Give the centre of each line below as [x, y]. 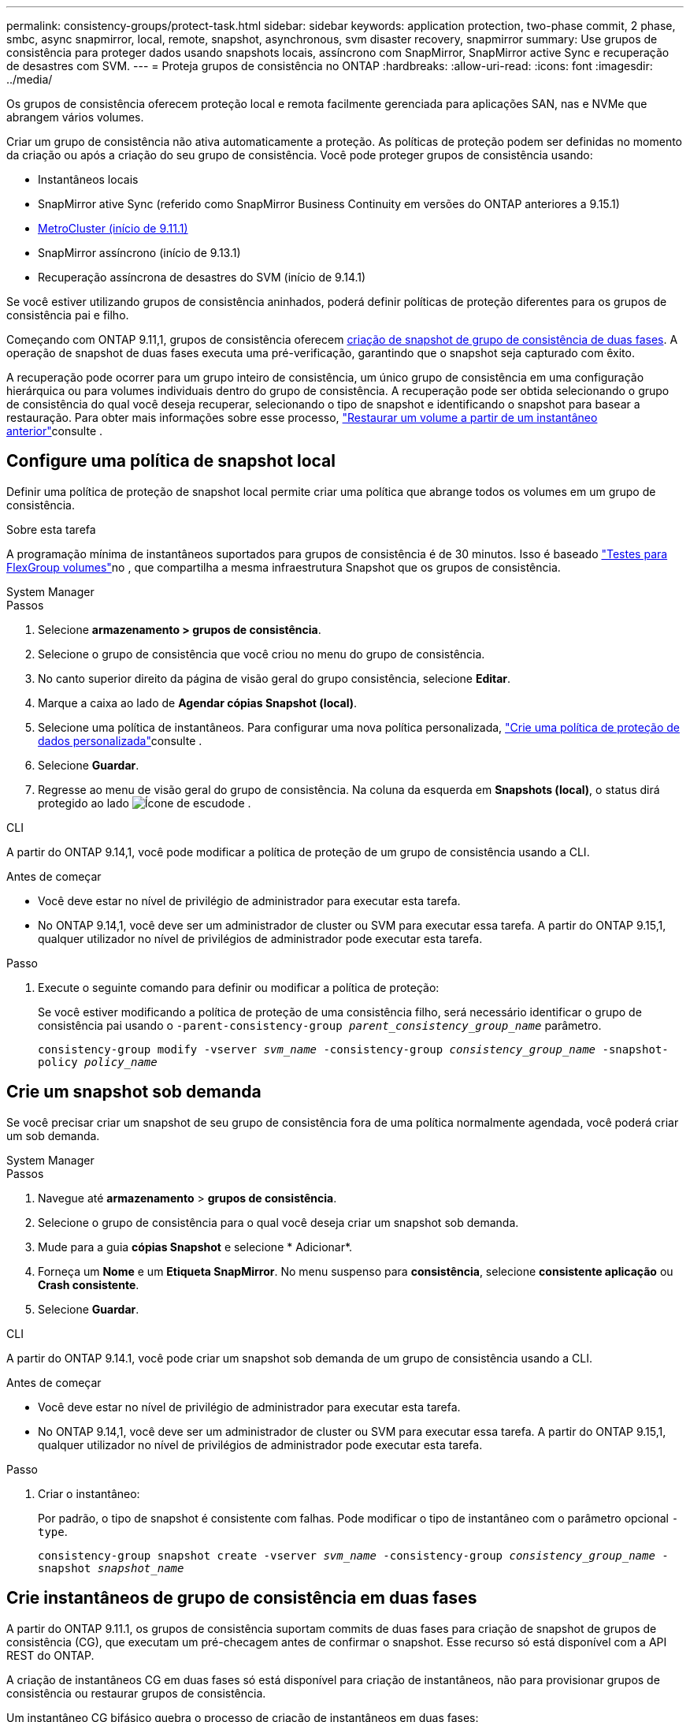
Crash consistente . [89, 1284]
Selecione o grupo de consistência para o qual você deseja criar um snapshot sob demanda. [278, 1222]
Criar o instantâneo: [89, 1493]
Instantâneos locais [88, 179]
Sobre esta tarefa [51, 529]
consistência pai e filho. [68, 315]
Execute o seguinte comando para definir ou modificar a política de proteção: [239, 987]
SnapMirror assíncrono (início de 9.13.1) [139, 253]
